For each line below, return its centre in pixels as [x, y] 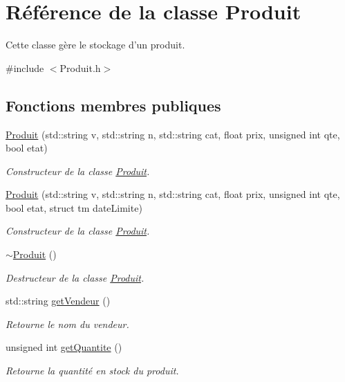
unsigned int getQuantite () [64, 347]
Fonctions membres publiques [113, 105]
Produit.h [80, 67]
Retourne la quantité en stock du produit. [92, 371]
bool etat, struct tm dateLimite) [74, 207]
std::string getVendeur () [58, 301]
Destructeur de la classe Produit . [75, 277]
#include [25, 67]
